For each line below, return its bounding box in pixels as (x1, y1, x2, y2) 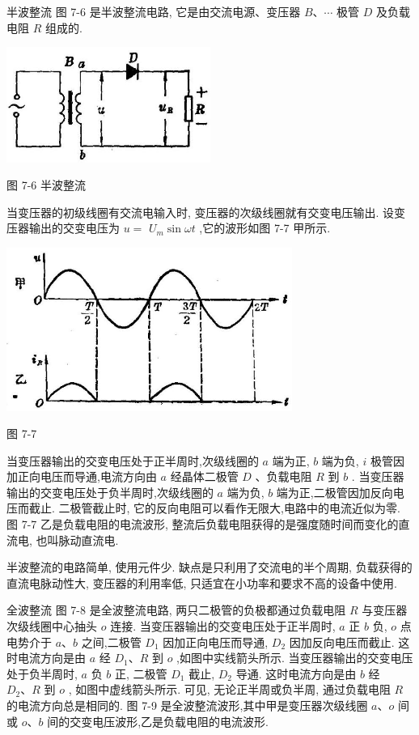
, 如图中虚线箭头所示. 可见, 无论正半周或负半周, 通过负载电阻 (68, 681, 391, 698)
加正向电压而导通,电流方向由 (6, 468, 157, 485)
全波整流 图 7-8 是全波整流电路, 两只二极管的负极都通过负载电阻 (6, 601, 346, 618)
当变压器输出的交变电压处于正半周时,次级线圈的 (6, 452, 259, 469)
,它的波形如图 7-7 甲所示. (199, 219, 331, 236)
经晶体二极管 (170, 468, 239, 485)
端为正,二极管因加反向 (276, 483, 393, 500)
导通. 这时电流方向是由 (235, 665, 357, 682)
